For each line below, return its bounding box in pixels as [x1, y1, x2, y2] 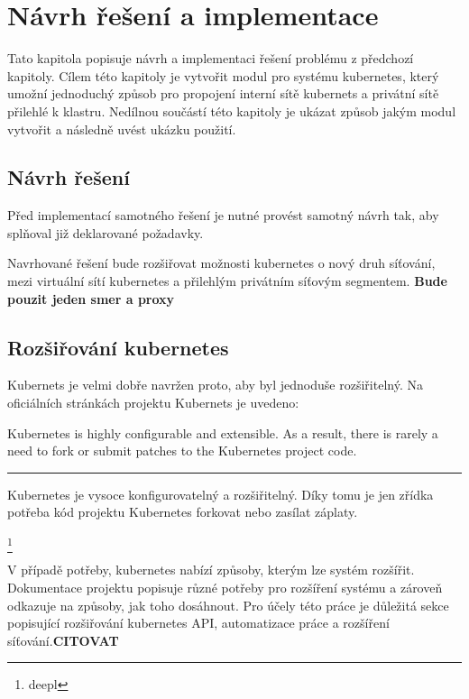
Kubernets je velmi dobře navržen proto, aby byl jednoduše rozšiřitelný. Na [7, 375, 423, 394]
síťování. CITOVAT [7, 630, 119, 649]
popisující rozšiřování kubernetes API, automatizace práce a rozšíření [7, 613, 390, 632]
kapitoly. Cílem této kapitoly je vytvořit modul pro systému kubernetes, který [7, 66, 439, 85]
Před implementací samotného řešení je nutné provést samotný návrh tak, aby [7, 206, 439, 225]
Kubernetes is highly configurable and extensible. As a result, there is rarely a [7, 423, 438, 442]
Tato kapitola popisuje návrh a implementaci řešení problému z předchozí [7, 49, 414, 68]
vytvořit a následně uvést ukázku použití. [7, 119, 236, 138]
